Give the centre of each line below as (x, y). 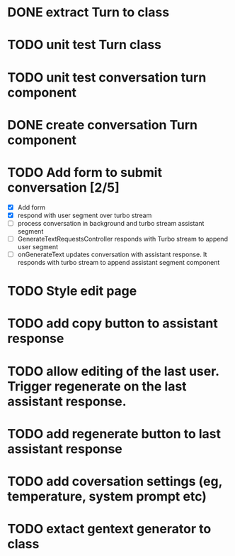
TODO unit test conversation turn (107, 77)
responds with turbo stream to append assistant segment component (119, 262)
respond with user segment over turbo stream (85, 215)
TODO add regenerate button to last (114, 434)
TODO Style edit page (72, 291)
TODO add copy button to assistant (113, 323)
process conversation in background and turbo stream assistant (111, 223)
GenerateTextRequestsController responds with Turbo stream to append (123, 239)
